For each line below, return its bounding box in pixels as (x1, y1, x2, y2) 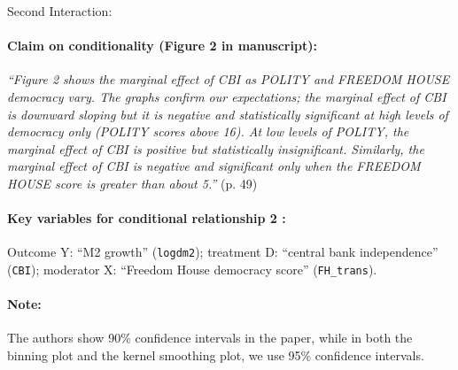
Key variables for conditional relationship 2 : (7, 209, 286, 227)
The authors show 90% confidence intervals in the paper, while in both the (7, 328, 413, 347)
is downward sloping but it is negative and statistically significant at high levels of (7, 104, 448, 123)
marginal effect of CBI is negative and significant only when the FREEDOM (7, 157, 421, 175)
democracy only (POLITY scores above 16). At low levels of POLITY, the (7, 122, 409, 141)
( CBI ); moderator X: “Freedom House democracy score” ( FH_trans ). (7, 260, 377, 278)
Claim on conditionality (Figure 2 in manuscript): (7, 36, 317, 55)
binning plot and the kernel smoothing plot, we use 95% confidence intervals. (7, 346, 424, 365)
